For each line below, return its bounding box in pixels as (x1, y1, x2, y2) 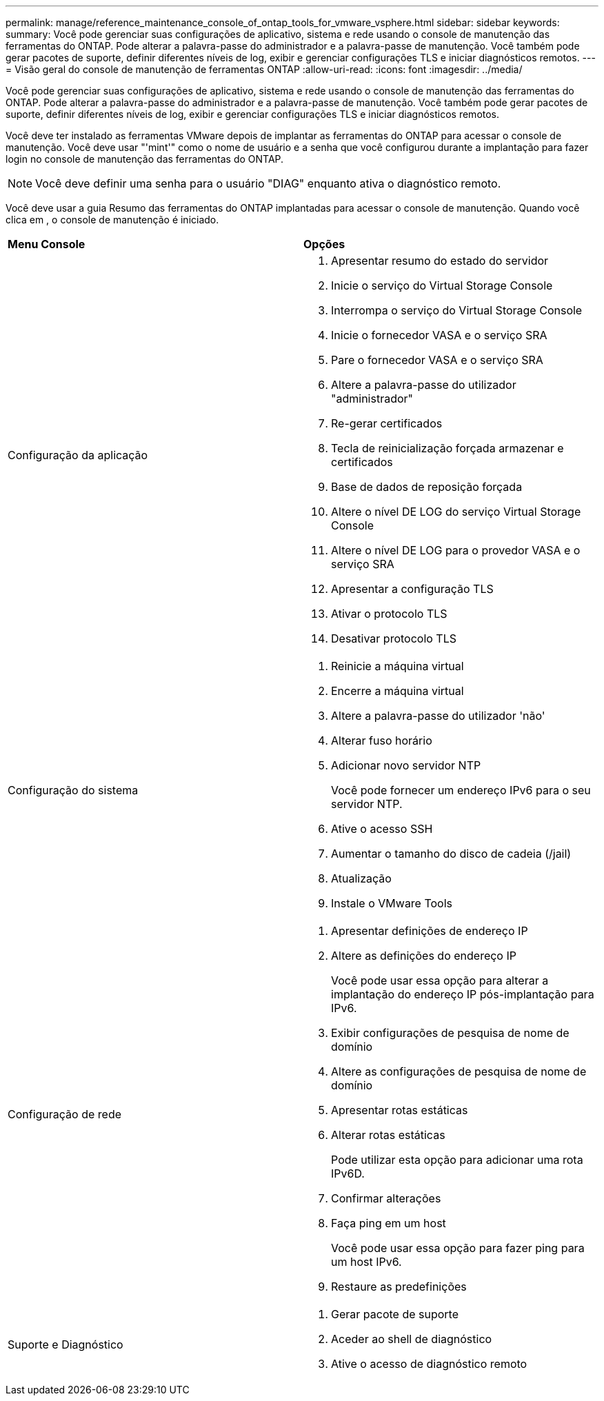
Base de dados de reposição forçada (331, 480, 523, 494)
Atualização (331, 871, 392, 885)
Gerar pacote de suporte (331, 1307, 459, 1321)
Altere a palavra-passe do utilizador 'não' (331, 709, 545, 723)
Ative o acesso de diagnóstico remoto (331, 1357, 527, 1371)
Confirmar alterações (331, 1191, 441, 1205)
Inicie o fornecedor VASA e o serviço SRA (331, 328, 547, 342)
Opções (303, 237, 345, 251)
